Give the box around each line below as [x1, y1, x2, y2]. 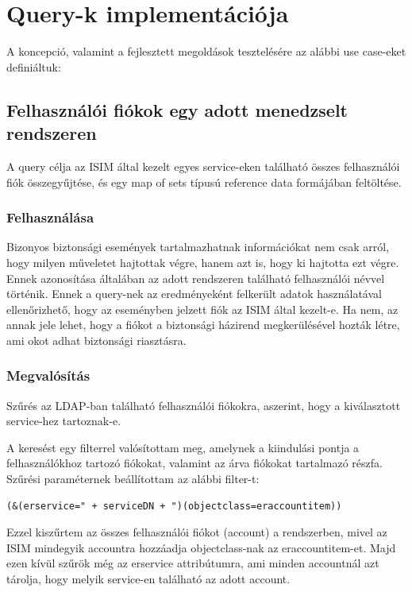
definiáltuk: [6, 58, 61, 75]
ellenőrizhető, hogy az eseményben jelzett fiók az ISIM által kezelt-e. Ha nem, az [6, 300, 399, 317]
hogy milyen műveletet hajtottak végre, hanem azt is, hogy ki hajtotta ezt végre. [6, 253, 399, 270]
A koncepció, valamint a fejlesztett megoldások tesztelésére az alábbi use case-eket [6, 43, 406, 60]
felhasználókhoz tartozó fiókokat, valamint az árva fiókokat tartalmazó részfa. [6, 455, 383, 471]
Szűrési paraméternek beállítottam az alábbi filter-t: [6, 470, 260, 487]
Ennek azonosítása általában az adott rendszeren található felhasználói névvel [6, 269, 385, 286]
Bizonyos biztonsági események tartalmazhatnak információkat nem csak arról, [6, 238, 390, 255]
